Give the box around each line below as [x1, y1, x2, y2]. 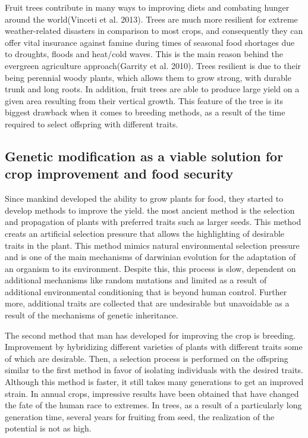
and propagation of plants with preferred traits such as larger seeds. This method [5, 215, 301, 228]
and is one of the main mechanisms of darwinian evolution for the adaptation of [5, 251, 296, 263]
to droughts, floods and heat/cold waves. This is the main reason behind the [5, 48, 283, 60]
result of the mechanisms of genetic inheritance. [5, 309, 178, 321]
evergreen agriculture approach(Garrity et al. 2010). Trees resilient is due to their [5, 59, 301, 71]
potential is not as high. [5, 422, 92, 434]
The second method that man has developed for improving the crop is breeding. [5, 328, 296, 341]
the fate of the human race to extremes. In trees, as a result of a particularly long [5, 399, 302, 411]
